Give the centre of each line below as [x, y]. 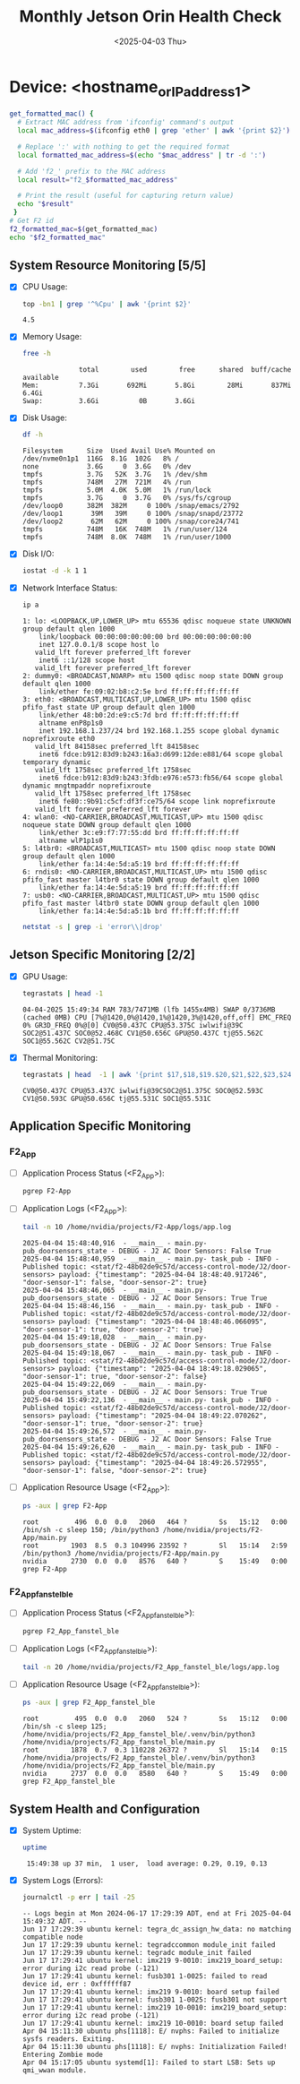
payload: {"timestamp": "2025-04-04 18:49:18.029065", [163, 1369]
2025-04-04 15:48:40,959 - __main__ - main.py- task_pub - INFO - [150, 1259]
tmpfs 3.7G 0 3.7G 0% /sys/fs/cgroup [127, 498]
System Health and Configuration [104, 1808]
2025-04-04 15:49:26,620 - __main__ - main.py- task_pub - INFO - [150, 1447]
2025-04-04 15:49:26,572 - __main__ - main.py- [115, 1432]
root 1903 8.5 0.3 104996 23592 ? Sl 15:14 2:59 [155, 1546]
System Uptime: [52, 1830]
